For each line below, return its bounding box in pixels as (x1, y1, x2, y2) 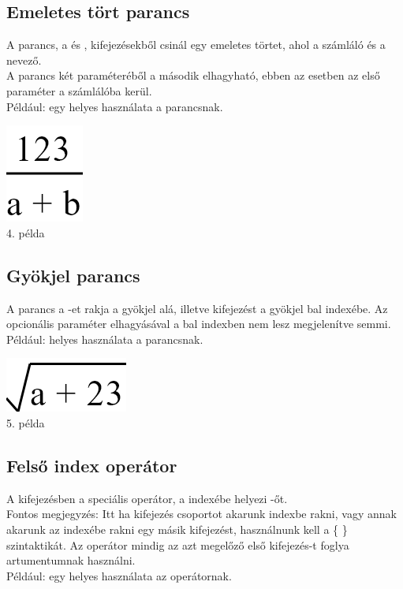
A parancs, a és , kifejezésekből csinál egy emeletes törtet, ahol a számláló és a (6, 36, 386, 53)
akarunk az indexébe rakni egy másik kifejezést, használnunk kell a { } (6, 520, 348, 537)
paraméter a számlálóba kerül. (6, 82, 152, 99)
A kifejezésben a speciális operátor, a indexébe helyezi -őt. (6, 490, 288, 506)
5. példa (6, 414, 45, 431)
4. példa (6, 224, 45, 240)
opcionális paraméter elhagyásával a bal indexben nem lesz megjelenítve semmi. (6, 315, 391, 332)
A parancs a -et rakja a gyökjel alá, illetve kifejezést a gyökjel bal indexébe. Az (6, 300, 388, 316)
